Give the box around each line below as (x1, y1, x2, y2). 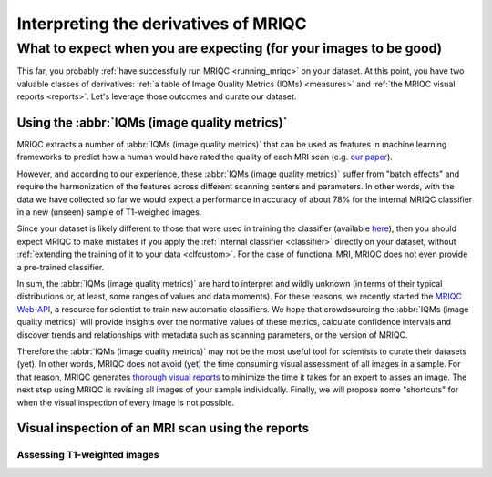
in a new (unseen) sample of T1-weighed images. (16, 207, 202, 218)
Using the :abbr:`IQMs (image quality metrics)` (16, 115, 288, 130)
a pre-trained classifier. (16, 261, 105, 272)
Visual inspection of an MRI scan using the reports (16, 421, 310, 436)
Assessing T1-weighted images (16, 449, 159, 462)
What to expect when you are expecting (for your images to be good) (16, 40, 443, 56)
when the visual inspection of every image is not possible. (16, 397, 235, 408)
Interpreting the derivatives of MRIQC (16, 14, 307, 34)
